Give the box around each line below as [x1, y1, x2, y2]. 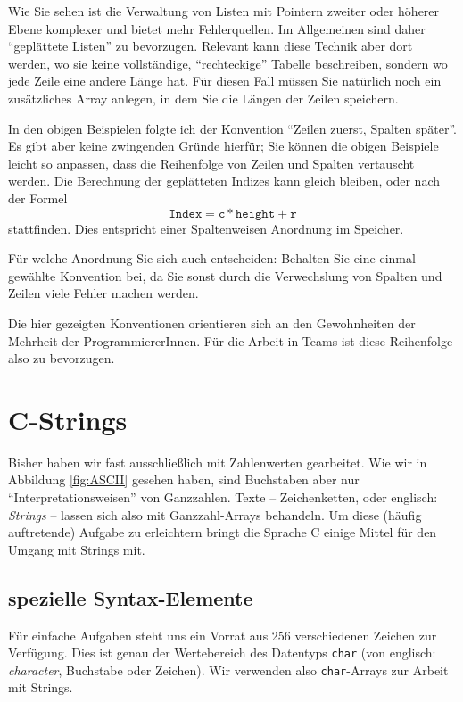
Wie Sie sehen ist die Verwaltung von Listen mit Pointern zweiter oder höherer [8, 2, 440, 20]
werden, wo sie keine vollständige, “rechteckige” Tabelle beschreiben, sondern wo [8, 54, 448, 72]
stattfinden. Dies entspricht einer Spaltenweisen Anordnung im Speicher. [8, 219, 404, 237]
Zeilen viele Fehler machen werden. [8, 284, 199, 302]
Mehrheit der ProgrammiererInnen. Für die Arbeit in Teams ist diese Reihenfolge [8, 331, 453, 350]
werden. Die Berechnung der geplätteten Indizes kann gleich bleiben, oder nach [8, 171, 441, 190]
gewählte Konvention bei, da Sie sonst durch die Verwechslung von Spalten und [8, 266, 442, 285]
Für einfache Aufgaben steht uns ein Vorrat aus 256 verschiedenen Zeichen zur [8, 625, 437, 644]
